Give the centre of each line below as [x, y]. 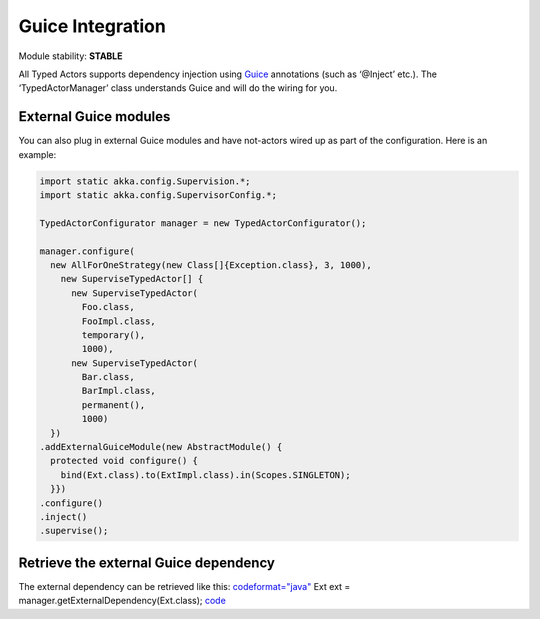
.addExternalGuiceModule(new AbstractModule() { [161, 447]
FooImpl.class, [119, 321]
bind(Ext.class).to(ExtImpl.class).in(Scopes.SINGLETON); [205, 474]
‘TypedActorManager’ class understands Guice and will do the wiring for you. [178, 88]
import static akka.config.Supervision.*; [145, 181]
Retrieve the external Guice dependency [146, 562]
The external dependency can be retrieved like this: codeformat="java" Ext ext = [184, 586]
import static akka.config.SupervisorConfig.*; [158, 195]
